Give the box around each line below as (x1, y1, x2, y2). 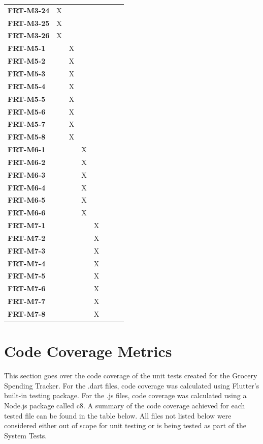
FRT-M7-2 (8, 232, 46, 243)
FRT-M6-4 (8, 182, 46, 192)
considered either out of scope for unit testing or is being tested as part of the (4, 420, 247, 431)
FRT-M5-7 (8, 119, 46, 129)
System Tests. (4, 430, 47, 440)
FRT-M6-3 (8, 169, 46, 180)
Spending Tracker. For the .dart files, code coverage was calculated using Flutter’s (4, 380, 259, 391)
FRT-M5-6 (8, 106, 46, 117)
